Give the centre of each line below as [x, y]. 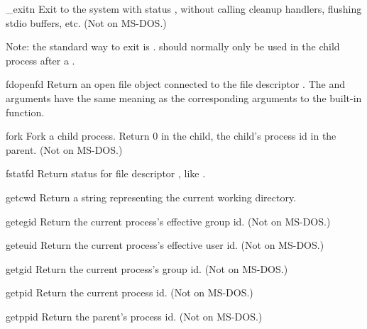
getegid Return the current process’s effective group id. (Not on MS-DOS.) [168, 221]
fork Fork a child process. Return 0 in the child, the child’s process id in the [171, 136]
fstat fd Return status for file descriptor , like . [106, 173]
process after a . [40, 60]
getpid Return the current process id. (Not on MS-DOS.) [130, 292]
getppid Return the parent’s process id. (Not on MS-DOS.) [134, 316]
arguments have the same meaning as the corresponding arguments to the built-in [184, 97]
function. [25, 112]
